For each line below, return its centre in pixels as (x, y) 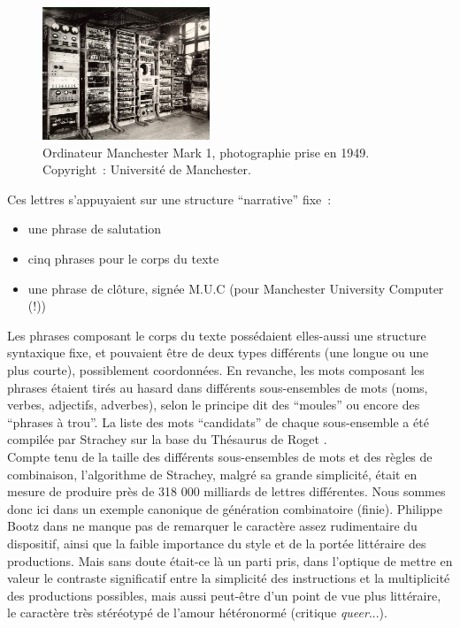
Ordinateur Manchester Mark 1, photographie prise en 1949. (206, 152)
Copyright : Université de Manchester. (147, 169)
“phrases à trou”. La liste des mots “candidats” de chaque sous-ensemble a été (218, 421)
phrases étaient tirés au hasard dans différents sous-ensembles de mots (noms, (218, 387)
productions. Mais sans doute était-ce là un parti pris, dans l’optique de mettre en (230, 560)
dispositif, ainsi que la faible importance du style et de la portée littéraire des (217, 543)
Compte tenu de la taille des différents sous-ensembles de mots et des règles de (220, 457)
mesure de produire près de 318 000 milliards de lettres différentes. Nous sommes (226, 491)
